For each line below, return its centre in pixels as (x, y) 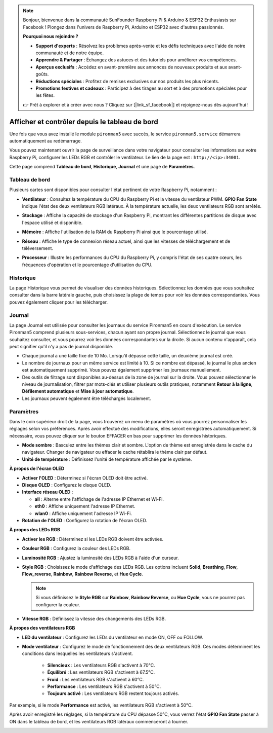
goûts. (42, 74)
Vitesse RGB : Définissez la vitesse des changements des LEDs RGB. (94, 618)
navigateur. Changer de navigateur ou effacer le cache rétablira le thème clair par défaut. (115, 452)
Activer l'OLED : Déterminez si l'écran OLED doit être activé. (85, 478)
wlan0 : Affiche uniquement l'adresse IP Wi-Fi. (83, 513)
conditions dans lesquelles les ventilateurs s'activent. (78, 653)
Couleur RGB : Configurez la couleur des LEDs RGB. (76, 548)
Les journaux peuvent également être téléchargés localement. (86, 398)
